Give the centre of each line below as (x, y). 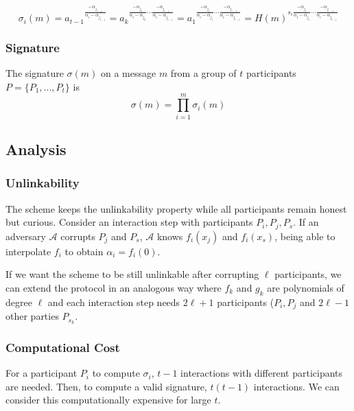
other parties (32, 316)
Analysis (36, 149)
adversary (26, 236)
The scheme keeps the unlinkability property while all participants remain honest (176, 208)
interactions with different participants (262, 373)
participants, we (308, 274)
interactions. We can (296, 386)
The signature (35, 73)
